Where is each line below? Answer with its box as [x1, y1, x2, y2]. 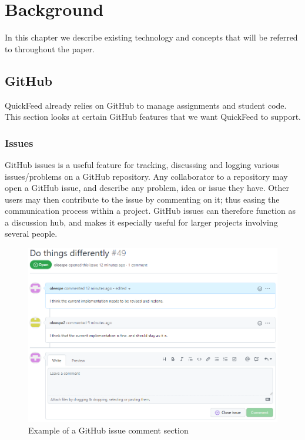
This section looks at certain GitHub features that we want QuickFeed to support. [5, 110, 301, 123]
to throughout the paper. [5, 42, 95, 55]
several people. [5, 227, 58, 240]
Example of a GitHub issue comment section [28, 424, 189, 436]
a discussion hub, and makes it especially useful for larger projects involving [5, 216, 278, 228]
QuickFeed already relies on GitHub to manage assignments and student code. [5, 99, 287, 111]
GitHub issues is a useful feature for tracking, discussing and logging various [5, 158, 280, 170]
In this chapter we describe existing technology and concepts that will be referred [5, 31, 298, 43]
